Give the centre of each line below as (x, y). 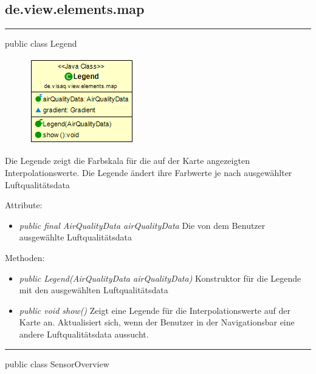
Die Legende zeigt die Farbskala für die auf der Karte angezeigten (127, 161)
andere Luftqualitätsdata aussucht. (84, 334)
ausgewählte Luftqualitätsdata (75, 237)
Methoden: (25, 257)
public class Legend (41, 43)
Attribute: (24, 205)
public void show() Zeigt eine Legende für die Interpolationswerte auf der (155, 310)
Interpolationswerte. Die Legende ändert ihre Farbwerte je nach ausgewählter (149, 172)
